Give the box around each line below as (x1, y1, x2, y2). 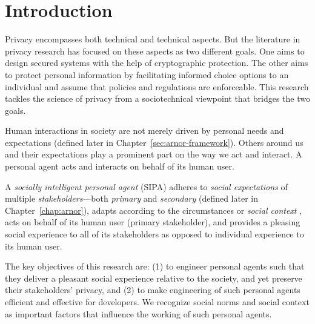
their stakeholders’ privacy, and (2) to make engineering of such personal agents (5, 283, 300, 296)
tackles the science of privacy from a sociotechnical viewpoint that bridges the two (5, 92, 310, 105)
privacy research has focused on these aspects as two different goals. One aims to (5, 44, 305, 57)
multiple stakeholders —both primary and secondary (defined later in (5, 192, 258, 205)
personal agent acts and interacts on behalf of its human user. (5, 160, 234, 173)
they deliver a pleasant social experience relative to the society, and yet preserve (5, 271, 302, 284)
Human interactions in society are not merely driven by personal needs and (5, 124, 284, 137)
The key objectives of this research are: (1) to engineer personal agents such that (5, 260, 305, 273)
